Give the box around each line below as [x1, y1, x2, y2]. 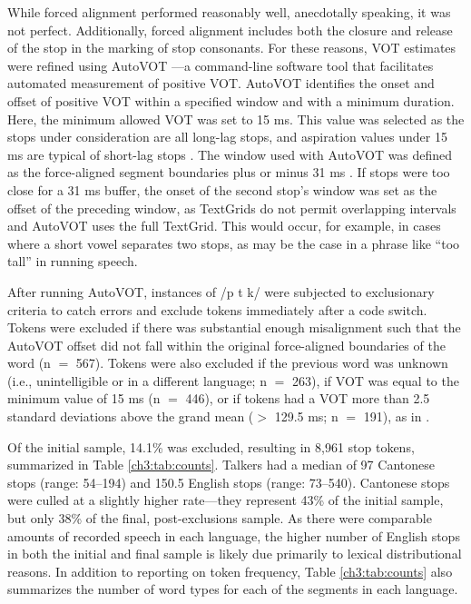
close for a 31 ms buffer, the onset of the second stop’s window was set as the [7, 180, 437, 199]
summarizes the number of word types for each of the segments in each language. [7, 579, 458, 599]
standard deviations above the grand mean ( [7, 407, 254, 426]
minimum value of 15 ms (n [7, 389, 161, 408]
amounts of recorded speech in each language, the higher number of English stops [7, 526, 460, 545]
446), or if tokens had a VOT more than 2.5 [185, 389, 430, 408]
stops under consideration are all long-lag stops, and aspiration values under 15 [7, 127, 447, 146]
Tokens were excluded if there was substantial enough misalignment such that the [7, 318, 461, 337]
